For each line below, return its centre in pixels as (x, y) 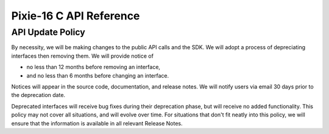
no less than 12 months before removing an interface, (94, 67)
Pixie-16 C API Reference (76, 16)
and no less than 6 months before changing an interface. (98, 75)
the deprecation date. (38, 95)
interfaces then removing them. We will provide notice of (82, 56)
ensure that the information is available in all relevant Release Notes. (97, 123)
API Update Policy (48, 32)
